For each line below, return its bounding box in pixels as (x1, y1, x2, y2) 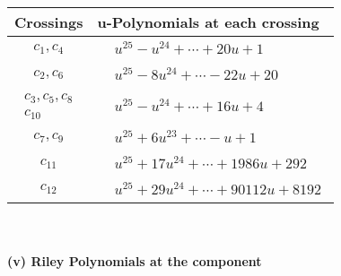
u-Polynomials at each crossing (97, 12, 319, 32)
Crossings (14, 12, 83, 32)
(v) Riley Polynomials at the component (7, 252, 262, 271)
